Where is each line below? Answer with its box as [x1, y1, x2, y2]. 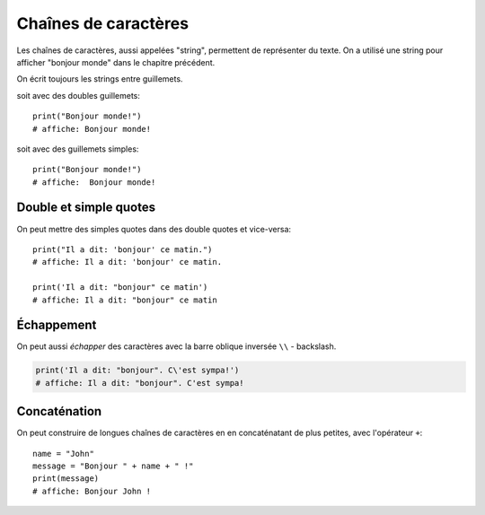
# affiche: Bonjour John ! [32, 485, 152, 496]
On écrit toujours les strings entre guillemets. [16, 74, 183, 84]
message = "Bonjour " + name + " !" [32, 461, 194, 471]
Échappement [16, 318, 97, 333]
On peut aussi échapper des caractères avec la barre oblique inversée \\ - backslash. [16, 341, 337, 352]
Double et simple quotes [16, 200, 156, 215]
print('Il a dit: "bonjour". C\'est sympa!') [35, 365, 240, 376]
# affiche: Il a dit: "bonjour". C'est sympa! [35, 378, 244, 388]
